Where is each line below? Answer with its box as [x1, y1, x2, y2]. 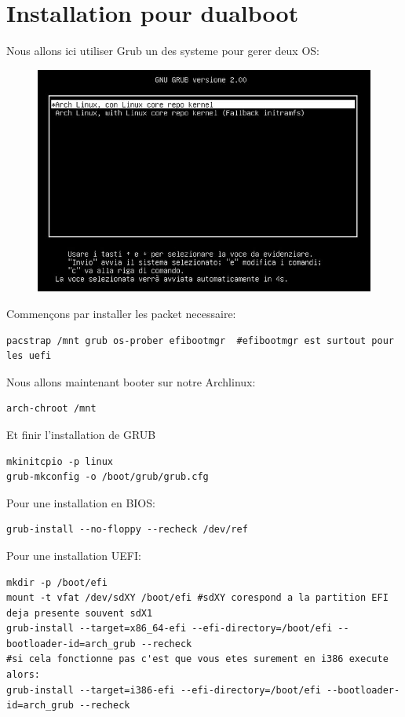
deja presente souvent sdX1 [6, 607, 153, 619]
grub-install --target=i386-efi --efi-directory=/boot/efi [6, 684, 321, 696]
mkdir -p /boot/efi [6, 576, 108, 588]
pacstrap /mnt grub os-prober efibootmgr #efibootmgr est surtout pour [6, 335, 394, 346]
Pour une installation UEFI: [6, 547, 141, 563]
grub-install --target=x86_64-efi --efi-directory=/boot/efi [6, 623, 333, 635]
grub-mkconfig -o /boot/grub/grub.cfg [6, 471, 209, 483]
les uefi [6, 350, 52, 362]
